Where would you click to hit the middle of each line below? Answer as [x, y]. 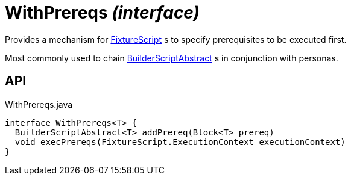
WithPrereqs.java [39, 104]
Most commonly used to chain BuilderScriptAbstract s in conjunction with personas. [172, 58]
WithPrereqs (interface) [102, 13]
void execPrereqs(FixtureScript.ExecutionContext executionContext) [180, 142]
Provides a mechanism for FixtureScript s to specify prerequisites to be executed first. [176, 39]
